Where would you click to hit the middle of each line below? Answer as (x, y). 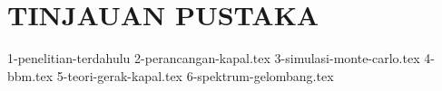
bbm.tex (30, 75)
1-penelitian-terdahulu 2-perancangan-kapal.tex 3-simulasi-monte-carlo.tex (214, 58)
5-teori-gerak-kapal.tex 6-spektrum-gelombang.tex (195, 75)
